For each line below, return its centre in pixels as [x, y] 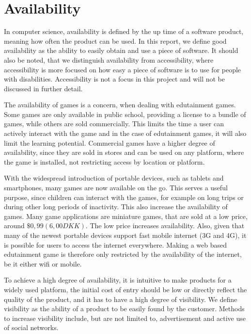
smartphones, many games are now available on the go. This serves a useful [116, 188]
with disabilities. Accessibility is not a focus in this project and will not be [114, 79]
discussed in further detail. [43, 88]
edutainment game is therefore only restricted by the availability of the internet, [123, 254]
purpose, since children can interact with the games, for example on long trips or [124, 197]
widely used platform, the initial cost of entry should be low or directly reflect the [125, 289]
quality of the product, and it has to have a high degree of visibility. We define [121, 299]
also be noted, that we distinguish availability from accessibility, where [109, 59]
